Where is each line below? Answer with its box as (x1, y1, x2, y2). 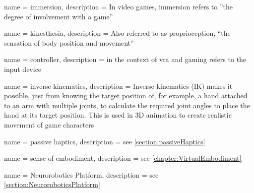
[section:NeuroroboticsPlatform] (4, 179, 100, 190)
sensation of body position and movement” (4, 37, 134, 48)
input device (4, 64, 42, 74)
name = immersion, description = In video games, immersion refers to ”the (4, 1, 233, 11)
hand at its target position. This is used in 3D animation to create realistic (4, 110, 232, 120)
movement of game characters (4, 119, 94, 129)
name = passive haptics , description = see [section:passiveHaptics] (4, 136, 205, 146)
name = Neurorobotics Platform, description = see (4, 169, 159, 180)
